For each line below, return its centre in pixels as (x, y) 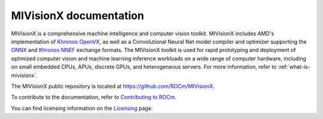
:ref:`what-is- (294, 67)
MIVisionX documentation (78, 16)
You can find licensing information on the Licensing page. (82, 108)
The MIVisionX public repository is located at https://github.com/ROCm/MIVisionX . (113, 86)
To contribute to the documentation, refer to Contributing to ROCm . (94, 97)
